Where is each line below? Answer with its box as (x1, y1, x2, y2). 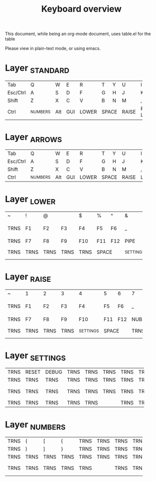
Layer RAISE (5, 271, 51, 284)
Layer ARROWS (5, 131, 62, 144)
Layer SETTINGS (5, 350, 66, 363)
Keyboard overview (41, 3, 122, 15)
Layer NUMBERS (5, 419, 66, 432)
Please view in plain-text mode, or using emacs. (5, 45, 101, 52)
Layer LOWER (5, 193, 56, 206)
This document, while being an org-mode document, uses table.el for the (5, 31, 151, 37)
